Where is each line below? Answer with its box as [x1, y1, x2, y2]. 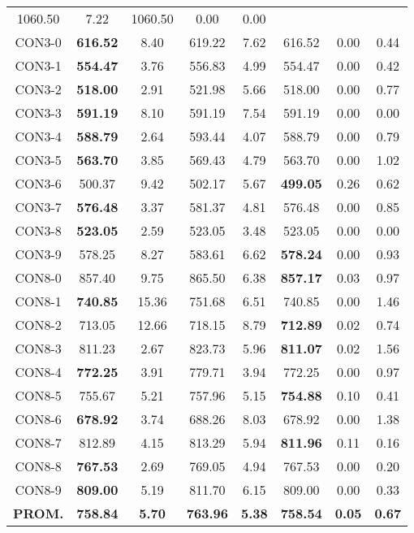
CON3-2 [15, 80, 62, 98]
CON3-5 [15, 150, 62, 169]
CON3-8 [15, 221, 62, 240]
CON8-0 [15, 268, 62, 287]
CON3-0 [15, 32, 62, 51]
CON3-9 [15, 245, 62, 263]
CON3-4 [15, 127, 62, 145]
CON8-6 [15, 409, 62, 428]
